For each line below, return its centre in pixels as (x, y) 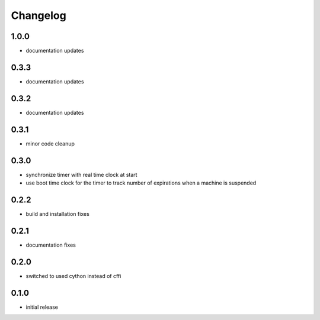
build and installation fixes (58, 214)
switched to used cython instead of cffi (73, 276)
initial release (42, 307)
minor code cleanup (50, 143)
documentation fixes (51, 245)
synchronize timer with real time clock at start (81, 174)
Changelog (39, 15)
